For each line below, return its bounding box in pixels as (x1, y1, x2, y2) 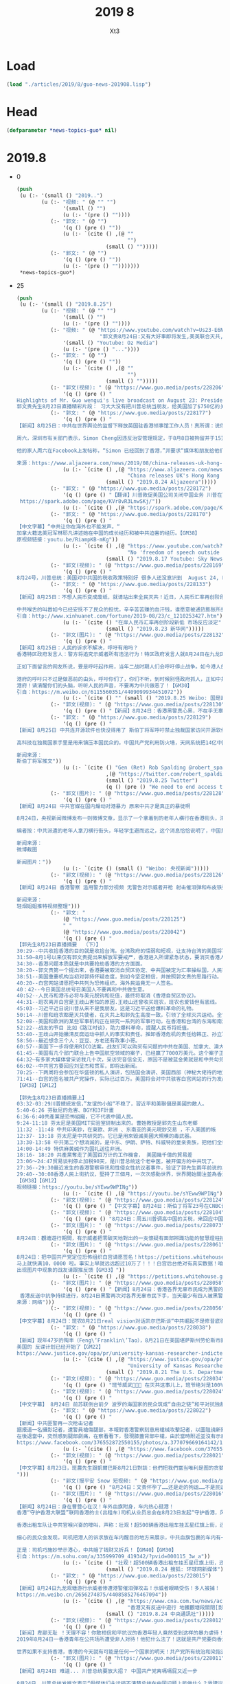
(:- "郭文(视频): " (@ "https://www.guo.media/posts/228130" (50, 701, 225, 708)
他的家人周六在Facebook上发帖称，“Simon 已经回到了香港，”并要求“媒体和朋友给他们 (16, 447, 225, 454)
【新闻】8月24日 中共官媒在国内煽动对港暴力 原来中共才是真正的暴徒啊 (16, 802, 191, 809)
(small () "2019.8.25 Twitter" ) (105, 777, 198, 784)
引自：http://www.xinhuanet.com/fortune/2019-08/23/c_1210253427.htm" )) (16, 612, 226, 619)
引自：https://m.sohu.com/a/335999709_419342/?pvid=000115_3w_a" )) (16, 1553, 211, 1560)
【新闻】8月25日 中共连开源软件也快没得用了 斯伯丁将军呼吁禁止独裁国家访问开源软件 (16, 726, 227, 734)
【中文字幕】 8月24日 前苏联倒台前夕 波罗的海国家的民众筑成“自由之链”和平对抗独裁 (16, 1401, 226, 1408)
